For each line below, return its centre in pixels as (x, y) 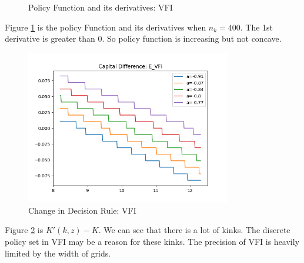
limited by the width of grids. (58, 253)
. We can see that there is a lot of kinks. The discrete (194, 230)
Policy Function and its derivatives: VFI (101, 7)
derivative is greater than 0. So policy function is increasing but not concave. (143, 38)
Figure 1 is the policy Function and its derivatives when (106, 27)
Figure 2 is (24, 230)
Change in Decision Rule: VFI (82, 210)
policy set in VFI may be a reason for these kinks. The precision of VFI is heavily (152, 241)
